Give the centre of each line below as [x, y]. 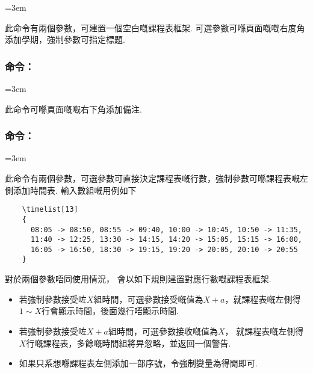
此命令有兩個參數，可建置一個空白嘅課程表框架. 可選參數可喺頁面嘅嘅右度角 [155, 27]
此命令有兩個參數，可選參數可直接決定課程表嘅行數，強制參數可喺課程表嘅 [152, 178]
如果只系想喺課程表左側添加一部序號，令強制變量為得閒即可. [138, 363]
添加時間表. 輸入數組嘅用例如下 [75, 190]
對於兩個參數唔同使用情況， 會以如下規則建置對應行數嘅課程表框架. [138, 279]
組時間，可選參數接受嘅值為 [148, 299]
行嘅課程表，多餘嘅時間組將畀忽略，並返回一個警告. [129, 343]
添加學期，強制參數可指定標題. [65, 39]
